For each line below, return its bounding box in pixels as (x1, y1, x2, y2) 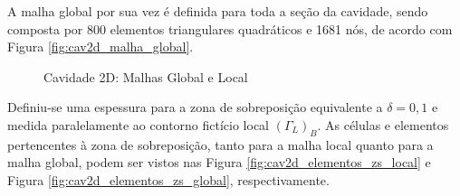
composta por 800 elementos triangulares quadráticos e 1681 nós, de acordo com (7, 19, 453, 38)
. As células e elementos (317, 115, 449, 134)
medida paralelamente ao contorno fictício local (7, 115, 270, 134)
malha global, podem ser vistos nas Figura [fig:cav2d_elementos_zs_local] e (7, 153, 431, 172)
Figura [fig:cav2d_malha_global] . (7, 37, 194, 56)
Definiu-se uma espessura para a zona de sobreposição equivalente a (7, 98, 383, 117)
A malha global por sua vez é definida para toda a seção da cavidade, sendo (7, 2, 428, 20)
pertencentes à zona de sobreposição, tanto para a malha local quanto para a (7, 135, 434, 154)
